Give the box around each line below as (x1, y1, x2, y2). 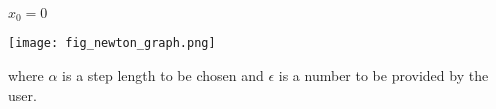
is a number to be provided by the (278, 65, 489, 86)
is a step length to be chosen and (62, 65, 264, 86)
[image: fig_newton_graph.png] (8, 36, 216, 51)
